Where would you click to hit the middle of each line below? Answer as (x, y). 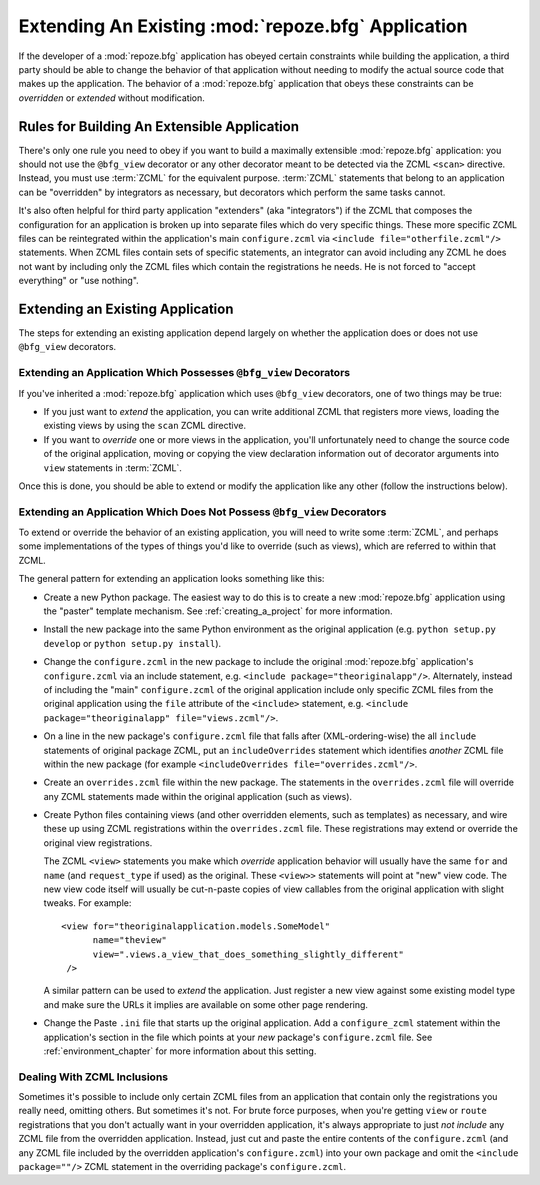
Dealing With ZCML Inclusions (93, 1077)
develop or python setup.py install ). (132, 643)
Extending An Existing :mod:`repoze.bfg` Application (243, 26)
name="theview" (129, 940)
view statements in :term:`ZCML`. (112, 467)
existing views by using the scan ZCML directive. (145, 426)
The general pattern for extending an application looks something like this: (171, 579)
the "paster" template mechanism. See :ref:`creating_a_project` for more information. (218, 611)
